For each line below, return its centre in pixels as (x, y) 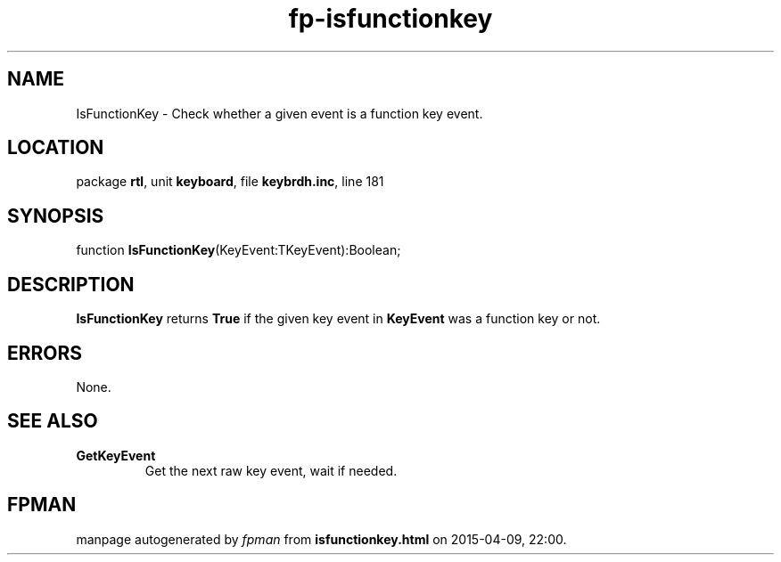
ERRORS (45, 353)
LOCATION (56, 148)
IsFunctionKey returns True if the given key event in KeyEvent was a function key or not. (338, 319)
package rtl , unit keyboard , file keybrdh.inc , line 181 (230, 182)
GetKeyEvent (116, 455)
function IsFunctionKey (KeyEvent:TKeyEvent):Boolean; (238, 250)
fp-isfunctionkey (390, 19)
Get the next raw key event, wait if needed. (271, 470)
